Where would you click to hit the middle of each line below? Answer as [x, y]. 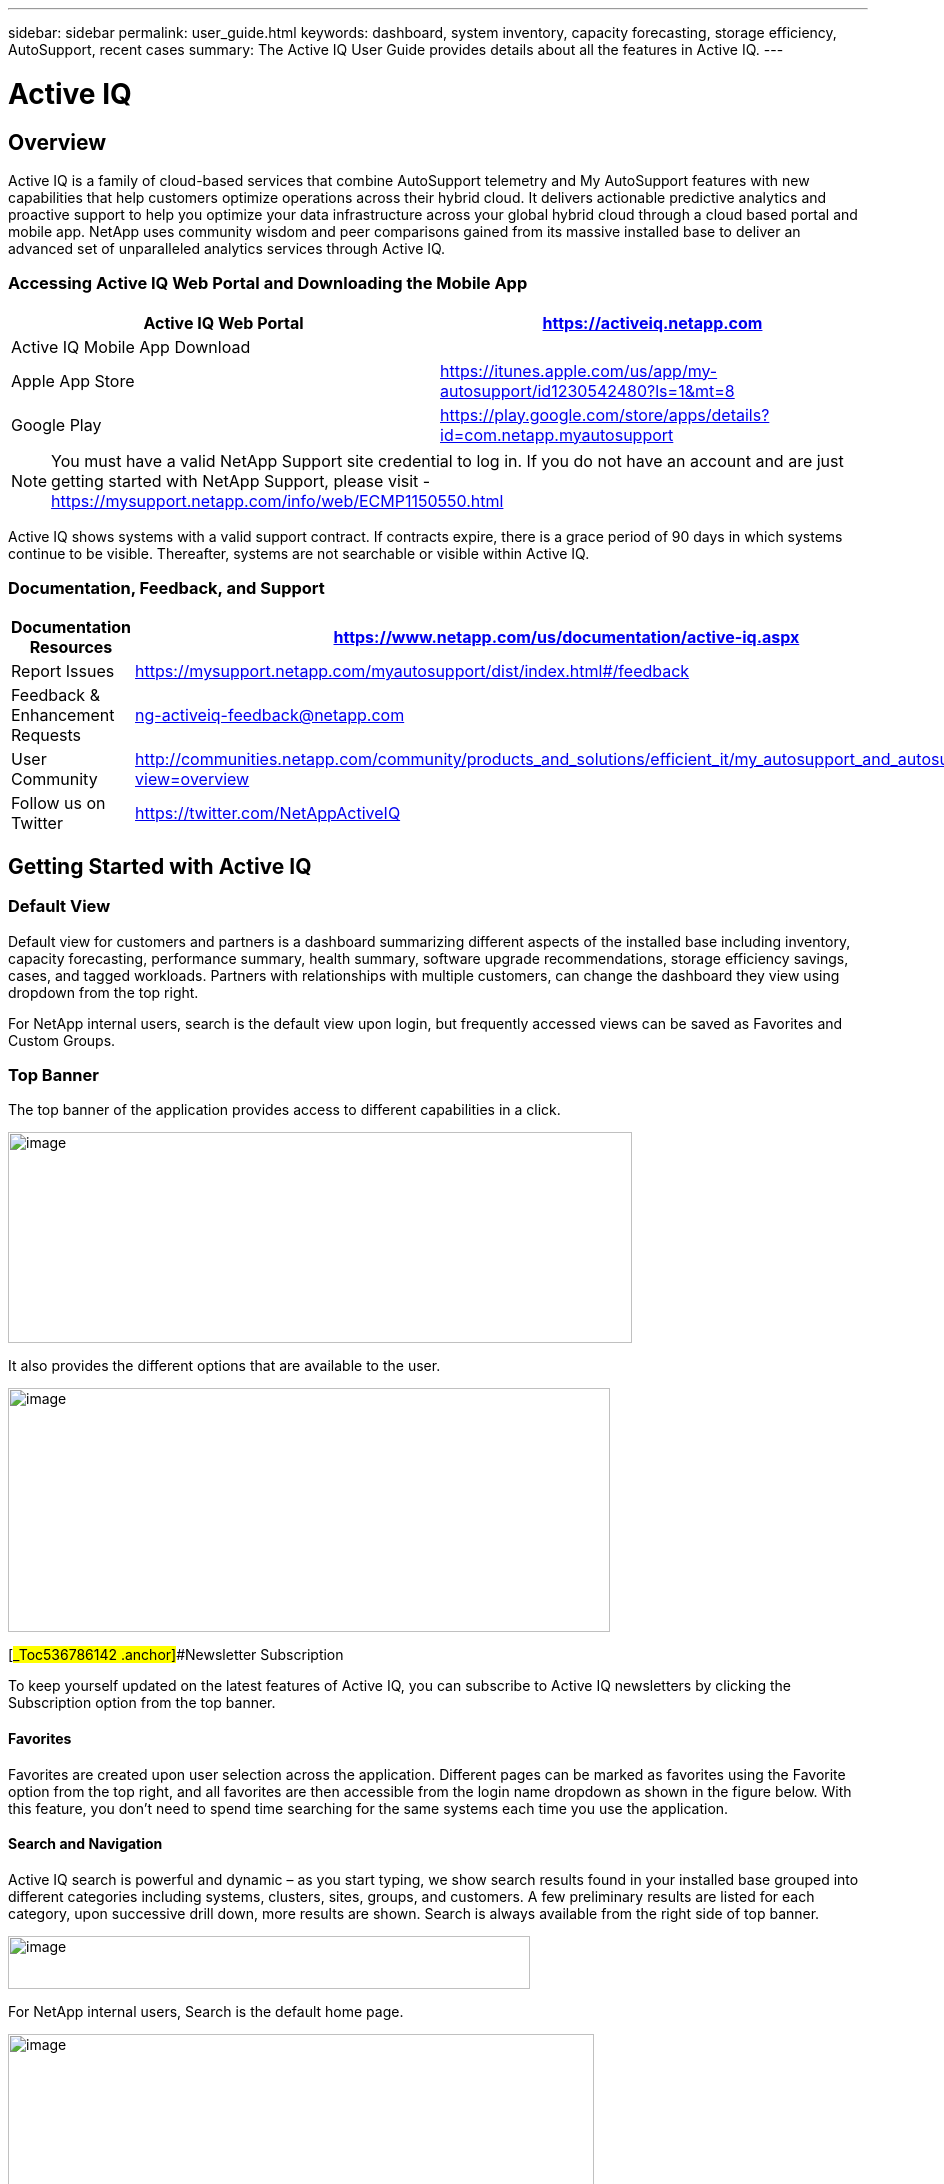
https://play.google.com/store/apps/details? [605, 414]
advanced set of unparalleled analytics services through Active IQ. [227, 248]
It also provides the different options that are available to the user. [224, 1366]
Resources [71, 647]
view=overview [192, 779]
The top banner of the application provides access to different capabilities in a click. [284, 1110]
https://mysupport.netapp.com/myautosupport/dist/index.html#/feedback [412, 671]
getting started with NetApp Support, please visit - [241, 480]
